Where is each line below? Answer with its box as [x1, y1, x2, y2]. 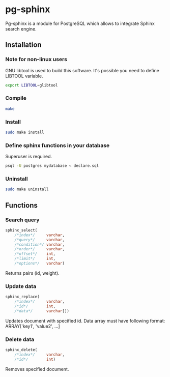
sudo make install [5, 130, 44, 135]
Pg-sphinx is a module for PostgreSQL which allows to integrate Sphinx [5, 20, 155, 26]
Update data [5, 282, 37, 289]
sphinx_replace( [5, 294, 40, 300]
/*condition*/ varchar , [14, 242, 65, 247]
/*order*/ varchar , [14, 247, 65, 252]
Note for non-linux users [5, 56, 68, 63]
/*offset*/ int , [14, 251, 56, 256]
